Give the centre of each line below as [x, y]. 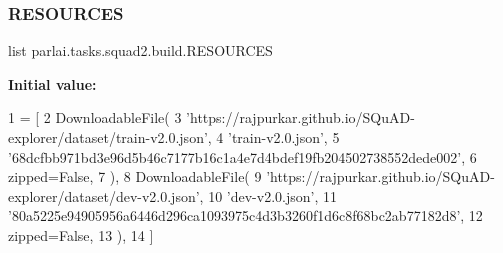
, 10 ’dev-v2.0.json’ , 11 [268, 195]
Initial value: [52, 83]
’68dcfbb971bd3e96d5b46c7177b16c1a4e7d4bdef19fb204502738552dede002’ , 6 [242, 156]
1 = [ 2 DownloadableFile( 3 [95, 117]
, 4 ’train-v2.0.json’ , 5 [273, 137]
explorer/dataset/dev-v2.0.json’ [104, 195]
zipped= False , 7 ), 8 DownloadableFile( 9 [135, 176]
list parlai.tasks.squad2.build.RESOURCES [140, 50]
